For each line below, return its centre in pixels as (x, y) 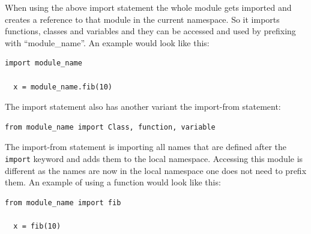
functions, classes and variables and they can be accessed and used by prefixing (150, 31)
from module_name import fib (63, 202)
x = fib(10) (37, 226)
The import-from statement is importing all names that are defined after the (146, 147)
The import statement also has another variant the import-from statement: (143, 106)
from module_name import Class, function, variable (110, 127)
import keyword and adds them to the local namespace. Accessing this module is (154, 158)
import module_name (44, 63)
